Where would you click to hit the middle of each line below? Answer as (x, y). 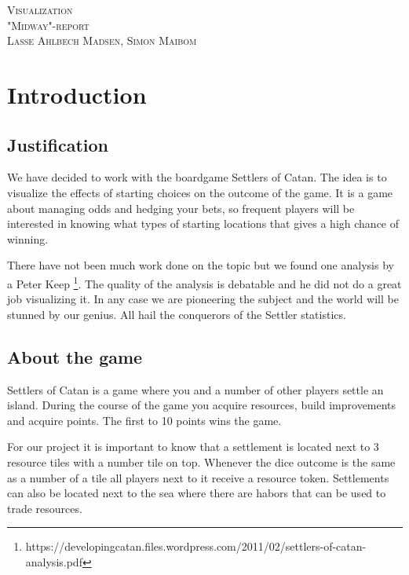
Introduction (77, 94)
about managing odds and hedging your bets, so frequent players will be (181, 208)
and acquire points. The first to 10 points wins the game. (144, 420)
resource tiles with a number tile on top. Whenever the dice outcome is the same (201, 461)
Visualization (40, 9)
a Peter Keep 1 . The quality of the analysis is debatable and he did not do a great (204, 282)
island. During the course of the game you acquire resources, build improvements (202, 405)
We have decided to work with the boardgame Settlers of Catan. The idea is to (197, 177)
